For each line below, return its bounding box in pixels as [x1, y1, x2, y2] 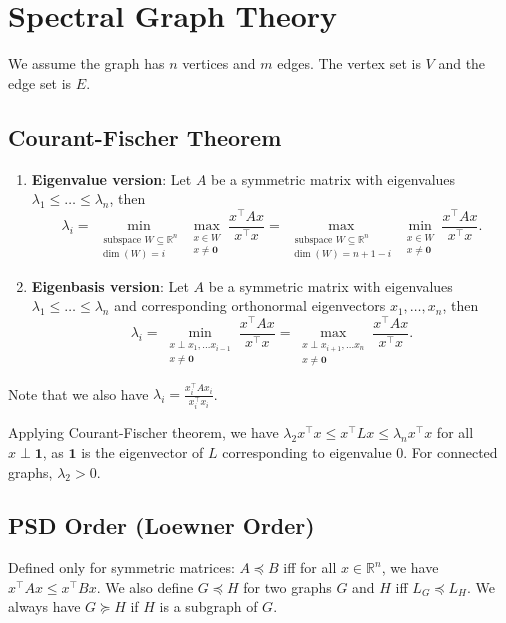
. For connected [403, 441, 498, 462]
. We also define [96, 576, 194, 597]
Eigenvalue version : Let [31, 168, 192, 189]
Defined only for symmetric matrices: [8, 557, 235, 578]
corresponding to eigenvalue [222, 441, 392, 462]
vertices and [182, 53, 256, 74]
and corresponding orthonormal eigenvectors [114, 295, 386, 316]
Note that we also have [8, 383, 149, 404]
